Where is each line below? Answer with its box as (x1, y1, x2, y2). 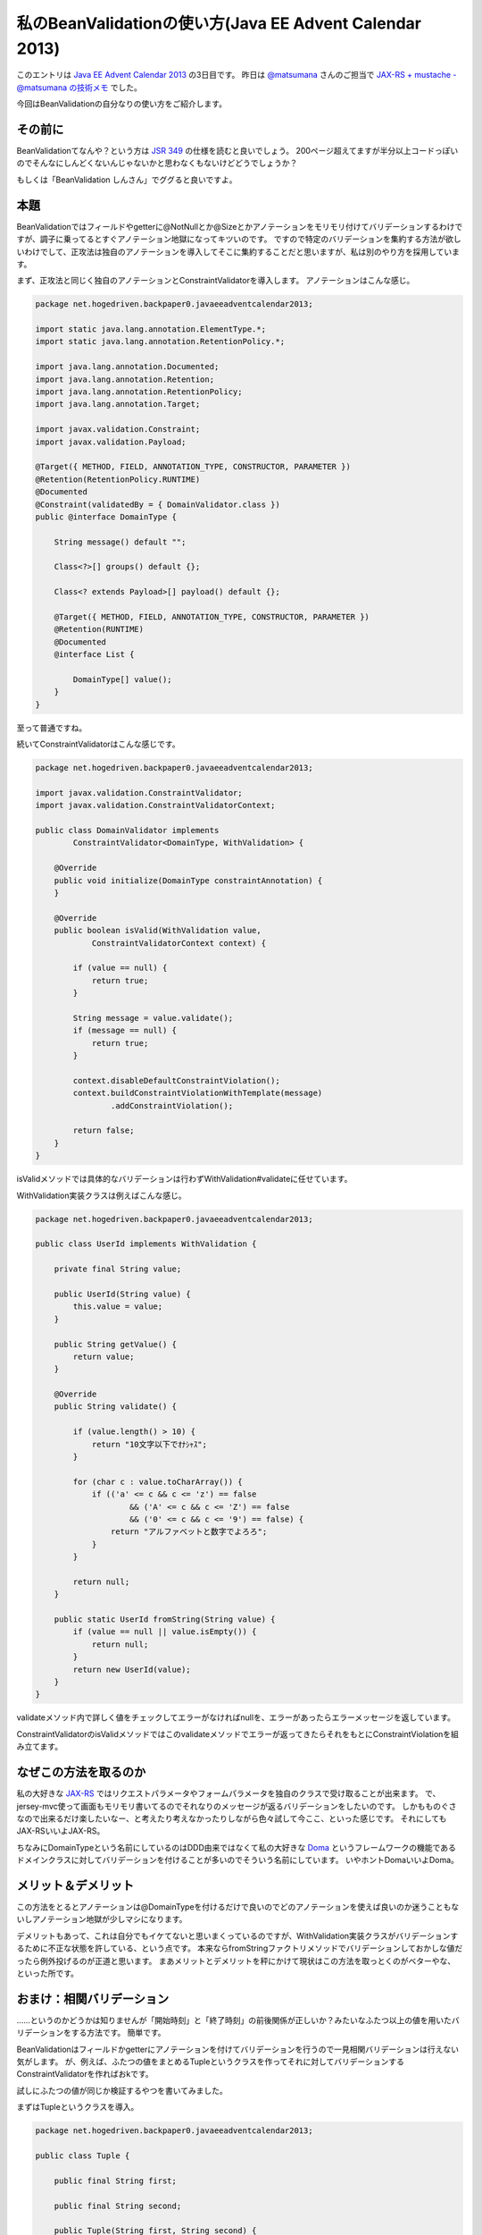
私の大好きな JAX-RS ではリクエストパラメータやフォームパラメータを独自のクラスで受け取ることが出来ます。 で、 (16, 1788, 441, 1799)
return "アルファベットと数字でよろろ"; (110, 1527, 268, 1537)
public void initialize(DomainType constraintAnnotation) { (54, 875, 323, 885)
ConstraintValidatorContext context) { (91, 938, 267, 948)
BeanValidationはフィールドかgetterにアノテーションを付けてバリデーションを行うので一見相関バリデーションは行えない (16, 2044, 460, 2054)
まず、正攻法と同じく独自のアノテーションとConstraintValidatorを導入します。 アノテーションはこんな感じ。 (16, 275, 415, 286)
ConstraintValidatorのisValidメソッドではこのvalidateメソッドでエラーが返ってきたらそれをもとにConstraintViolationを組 (16, 1728, 460, 1739)
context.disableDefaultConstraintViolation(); (72, 1075, 280, 1085)
